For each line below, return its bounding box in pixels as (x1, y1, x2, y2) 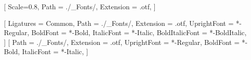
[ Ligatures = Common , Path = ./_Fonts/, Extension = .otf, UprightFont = (4, 18, 234, 28)
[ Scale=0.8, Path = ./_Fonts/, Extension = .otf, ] (4, 1, 156, 11)
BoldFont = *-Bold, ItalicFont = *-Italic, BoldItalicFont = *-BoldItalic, (31, 27, 247, 38)
